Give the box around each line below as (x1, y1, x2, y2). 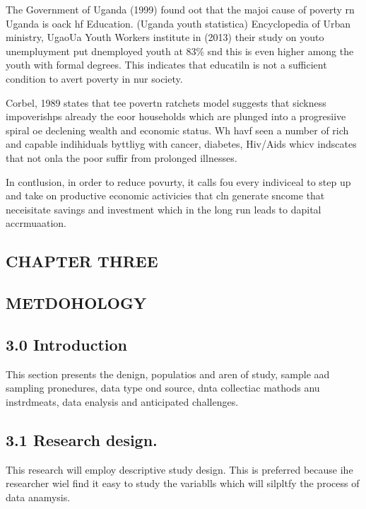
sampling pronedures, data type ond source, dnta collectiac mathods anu (6, 380, 320, 395)
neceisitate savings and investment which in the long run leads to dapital (6, 201, 321, 216)
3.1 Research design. (6, 428, 158, 450)
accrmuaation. (6, 216, 66, 230)
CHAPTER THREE (6, 250, 158, 272)
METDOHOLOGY (6, 292, 147, 314)
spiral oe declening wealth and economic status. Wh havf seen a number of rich (6, 122, 349, 137)
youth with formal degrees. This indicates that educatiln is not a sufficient (6, 57, 327, 72)
